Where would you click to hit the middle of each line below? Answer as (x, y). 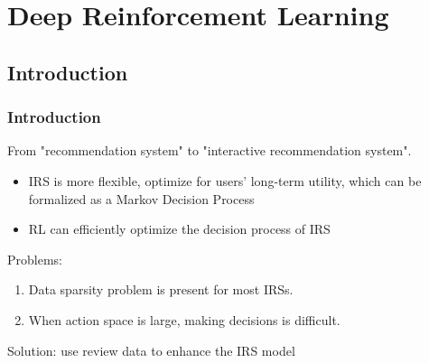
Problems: (35, 259)
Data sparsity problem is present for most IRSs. (161, 289)
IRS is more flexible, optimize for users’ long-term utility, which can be (225, 180)
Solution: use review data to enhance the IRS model (151, 350)
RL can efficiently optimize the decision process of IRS (179, 229)
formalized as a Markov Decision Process (141, 198)
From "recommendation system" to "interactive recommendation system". (210, 150)
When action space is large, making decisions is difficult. (184, 319)
